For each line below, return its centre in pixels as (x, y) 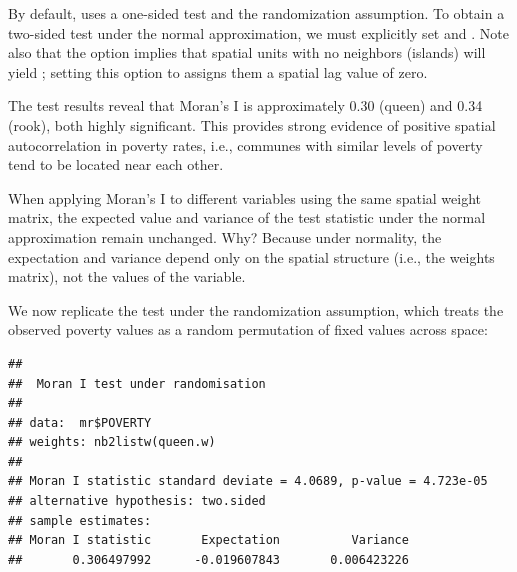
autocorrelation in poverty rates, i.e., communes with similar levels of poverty (245, 144)
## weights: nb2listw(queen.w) (112, 442)
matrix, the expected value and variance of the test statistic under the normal (247, 217)
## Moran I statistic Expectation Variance (208, 540)
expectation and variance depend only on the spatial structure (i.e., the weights (251, 256)
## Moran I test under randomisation (137, 383)
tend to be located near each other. (116, 164)
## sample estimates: (80, 520)
